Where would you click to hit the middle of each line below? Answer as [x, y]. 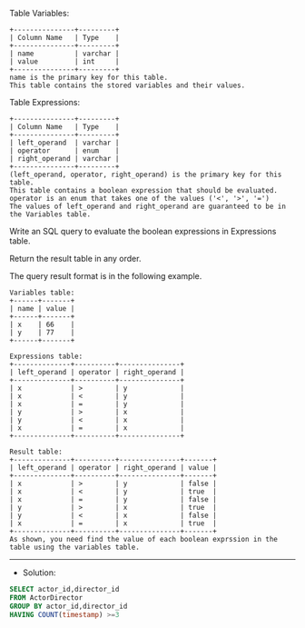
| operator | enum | [64, 151]
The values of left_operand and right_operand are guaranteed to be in [148, 206]
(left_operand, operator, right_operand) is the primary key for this [146, 174]
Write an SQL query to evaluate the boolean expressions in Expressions [143, 231]
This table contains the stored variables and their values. [128, 85]
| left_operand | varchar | [64, 143]
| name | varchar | [64, 54]
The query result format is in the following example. [106, 276]
